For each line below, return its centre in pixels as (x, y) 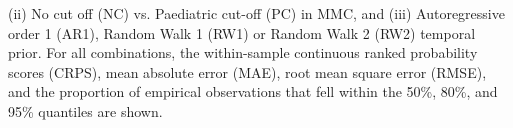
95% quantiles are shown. (85, 110)
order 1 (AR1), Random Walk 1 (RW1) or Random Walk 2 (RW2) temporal (242, 32)
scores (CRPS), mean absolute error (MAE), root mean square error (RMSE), (247, 71)
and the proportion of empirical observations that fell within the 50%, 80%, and (253, 91)
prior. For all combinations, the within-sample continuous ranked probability (243, 52)
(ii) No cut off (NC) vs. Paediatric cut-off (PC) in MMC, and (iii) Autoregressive (256, 13)
